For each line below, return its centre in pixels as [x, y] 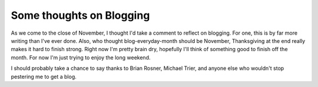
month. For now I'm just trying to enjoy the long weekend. [81, 57]
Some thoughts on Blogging [80, 15]
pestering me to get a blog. [44, 76]
